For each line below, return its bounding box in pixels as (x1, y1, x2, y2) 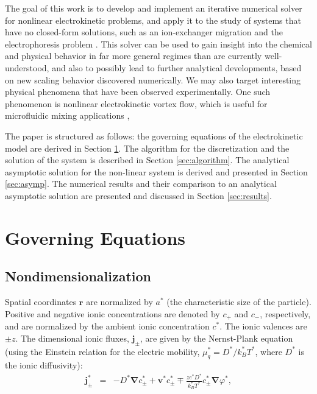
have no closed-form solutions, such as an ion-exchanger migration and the (5, 26, 283, 38)
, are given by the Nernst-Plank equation (140, 331, 293, 344)
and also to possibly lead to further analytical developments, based (52, 61, 302, 74)
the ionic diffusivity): (5, 359, 83, 371)
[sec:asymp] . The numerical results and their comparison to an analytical (5, 177, 277, 190)
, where (255, 345, 282, 357)
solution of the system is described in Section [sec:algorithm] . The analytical (5, 153, 290, 166)
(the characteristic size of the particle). (166, 295, 312, 308)
